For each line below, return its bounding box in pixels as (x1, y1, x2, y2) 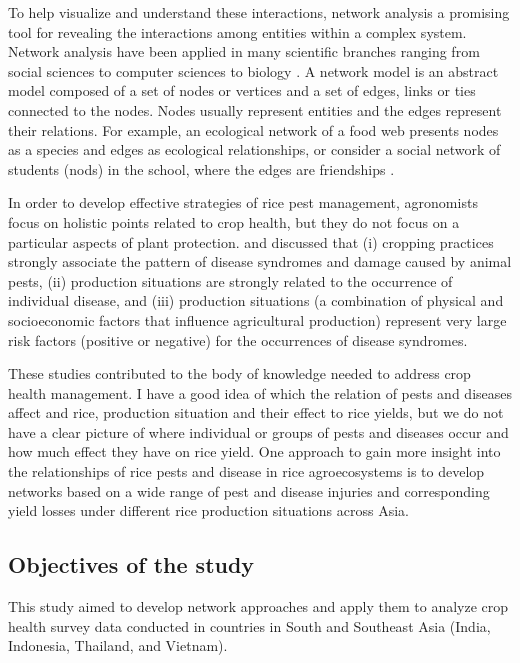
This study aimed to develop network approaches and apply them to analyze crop (8, 596, 509, 617)
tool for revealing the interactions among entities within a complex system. (8, 21, 467, 42)
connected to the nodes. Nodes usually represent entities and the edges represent (8, 99, 502, 120)
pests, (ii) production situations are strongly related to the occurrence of (8, 270, 453, 291)
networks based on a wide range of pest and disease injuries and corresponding (8, 480, 490, 501)
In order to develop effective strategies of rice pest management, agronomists (8, 192, 478, 213)
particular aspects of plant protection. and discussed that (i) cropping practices (8, 231, 494, 252)
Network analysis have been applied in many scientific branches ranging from (8, 41, 480, 62)
